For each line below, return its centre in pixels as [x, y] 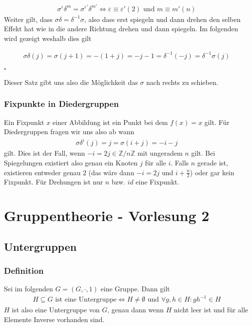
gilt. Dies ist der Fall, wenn [45, 153]
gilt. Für [217, 122]
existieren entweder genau [42, 172]
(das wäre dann [111, 172]
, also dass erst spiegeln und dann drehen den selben [162, 19]
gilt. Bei [203, 153]
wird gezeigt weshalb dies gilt [48, 38]
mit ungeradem [160, 153]
